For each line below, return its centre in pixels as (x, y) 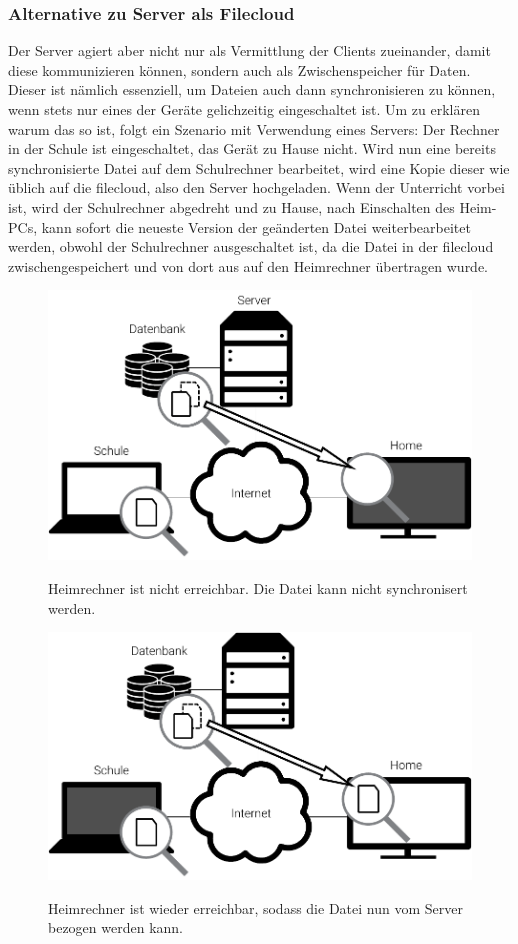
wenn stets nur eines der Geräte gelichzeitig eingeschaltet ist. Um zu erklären (244, 109)
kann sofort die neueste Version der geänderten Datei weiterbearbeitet (256, 226)
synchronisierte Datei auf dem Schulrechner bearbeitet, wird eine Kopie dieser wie (259, 167)
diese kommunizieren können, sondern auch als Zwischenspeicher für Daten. (239, 69)
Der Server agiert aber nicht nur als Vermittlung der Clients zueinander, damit (249, 50)
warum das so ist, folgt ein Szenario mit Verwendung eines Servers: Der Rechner (254, 128)
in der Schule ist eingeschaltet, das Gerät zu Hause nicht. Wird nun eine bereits (252, 148)
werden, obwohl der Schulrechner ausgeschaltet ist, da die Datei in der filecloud (251, 246)
